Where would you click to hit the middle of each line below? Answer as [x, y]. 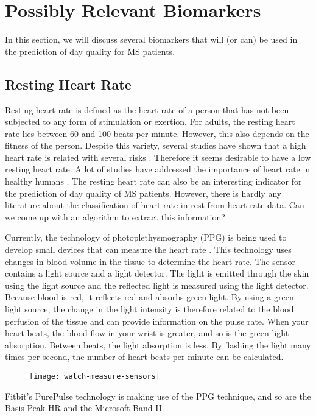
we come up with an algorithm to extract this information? [115, 217]
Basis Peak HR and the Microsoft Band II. [85, 408]
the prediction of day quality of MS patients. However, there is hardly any [143, 193]
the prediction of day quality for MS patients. [90, 51]
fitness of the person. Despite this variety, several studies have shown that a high [156, 145]
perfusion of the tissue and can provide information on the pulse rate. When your [157, 321]
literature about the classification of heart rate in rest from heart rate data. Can [155, 205]
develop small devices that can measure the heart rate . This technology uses [148, 249]
